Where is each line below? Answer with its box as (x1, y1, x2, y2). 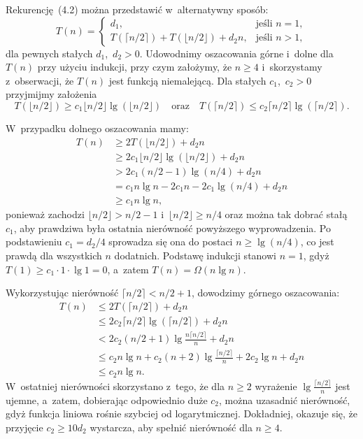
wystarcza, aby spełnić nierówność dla (90, 419, 252, 434)
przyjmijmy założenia (6, 87, 97, 101)
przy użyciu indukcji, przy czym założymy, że (37, 59, 232, 74)
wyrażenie (255, 378, 297, 393)
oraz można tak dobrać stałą (225, 207, 348, 222)
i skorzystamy (262, 59, 322, 74)
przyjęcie (6, 419, 43, 434)
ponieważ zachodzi (6, 207, 85, 222)
